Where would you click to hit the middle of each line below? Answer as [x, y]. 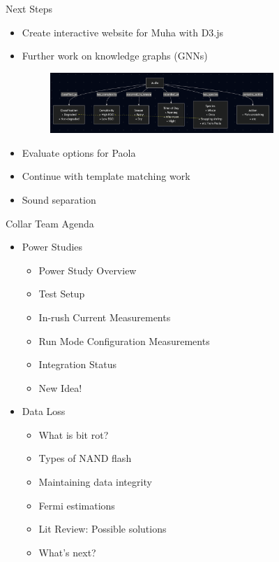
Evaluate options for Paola [79, 152]
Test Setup [62, 294]
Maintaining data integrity [95, 482]
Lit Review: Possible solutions [103, 529]
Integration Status [77, 364]
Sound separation [59, 199]
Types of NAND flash [85, 458]
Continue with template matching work [106, 176]
